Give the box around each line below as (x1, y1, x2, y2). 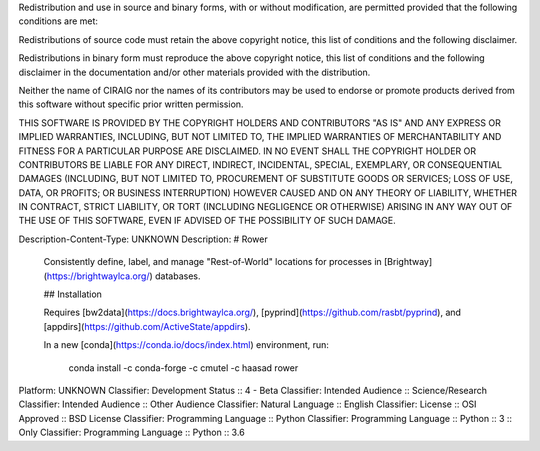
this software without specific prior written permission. (18, 98, 244, 110)
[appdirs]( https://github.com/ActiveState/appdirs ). (43, 320, 251, 332)
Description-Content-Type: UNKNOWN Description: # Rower (18, 233, 269, 245)
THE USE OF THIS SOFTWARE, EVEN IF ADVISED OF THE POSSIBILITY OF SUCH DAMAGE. (18, 215, 397, 227)
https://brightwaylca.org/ (46, 270, 150, 282)
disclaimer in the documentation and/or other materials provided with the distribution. (18, 66, 371, 78)
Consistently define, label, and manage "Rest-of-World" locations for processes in (43, 256, 382, 268)
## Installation (43, 288, 102, 300)
